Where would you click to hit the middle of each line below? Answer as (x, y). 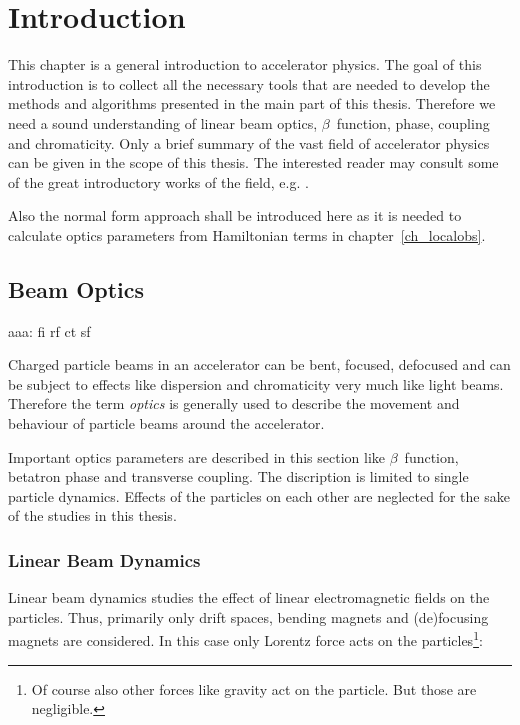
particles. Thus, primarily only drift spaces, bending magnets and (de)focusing (248, 616)
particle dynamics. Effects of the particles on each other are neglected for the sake (259, 495)
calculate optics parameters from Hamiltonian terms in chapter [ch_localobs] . (247, 234)
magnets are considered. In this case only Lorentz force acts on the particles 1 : (245, 639)
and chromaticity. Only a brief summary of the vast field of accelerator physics (249, 142)
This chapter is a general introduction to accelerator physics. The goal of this (245, 64)
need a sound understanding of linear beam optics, (163, 122)
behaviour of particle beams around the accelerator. (166, 423)
